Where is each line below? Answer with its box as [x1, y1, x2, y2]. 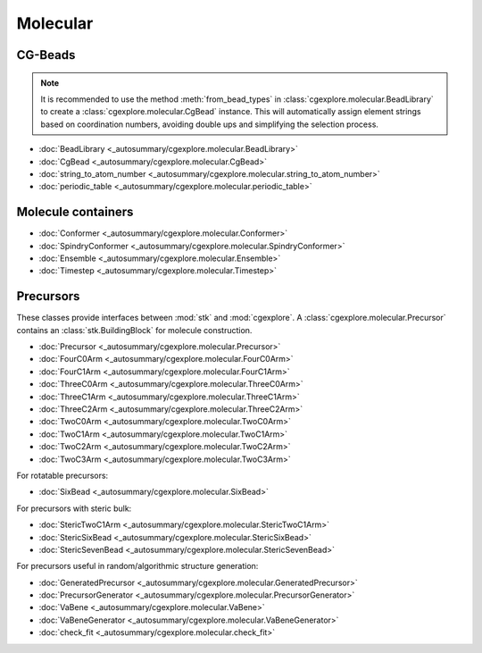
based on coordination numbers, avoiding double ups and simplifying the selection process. [40, 119, 379, 130]
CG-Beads [16, 47, 76, 63]
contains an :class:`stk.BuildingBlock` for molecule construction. [16, 324, 253, 335]
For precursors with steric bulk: [16, 503, 132, 514]
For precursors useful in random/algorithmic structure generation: [16, 561, 259, 572]
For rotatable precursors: [16, 470, 109, 481]
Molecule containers [16, 205, 134, 220]
